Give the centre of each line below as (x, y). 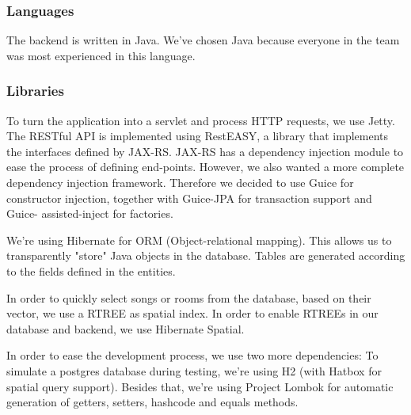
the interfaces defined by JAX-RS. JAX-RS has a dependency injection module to (205, 151)
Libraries (35, 91)
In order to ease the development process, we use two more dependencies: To (192, 355)
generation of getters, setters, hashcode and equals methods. (152, 402)
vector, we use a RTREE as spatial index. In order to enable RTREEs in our (192, 313)
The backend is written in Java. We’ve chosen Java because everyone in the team (203, 40)
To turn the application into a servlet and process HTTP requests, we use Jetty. (201, 120)
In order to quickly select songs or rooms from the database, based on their (189, 297)
